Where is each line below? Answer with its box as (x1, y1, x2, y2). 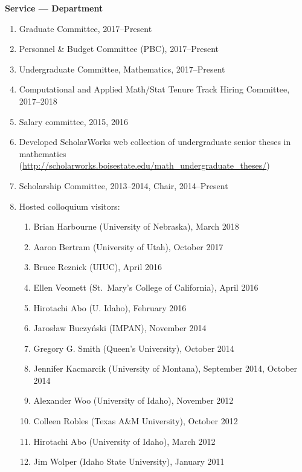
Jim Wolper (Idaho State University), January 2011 (33, 455, 225, 468)
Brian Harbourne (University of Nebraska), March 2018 (33, 220, 239, 233)
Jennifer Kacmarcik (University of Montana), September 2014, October (33, 362, 298, 375)
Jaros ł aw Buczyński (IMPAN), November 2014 (33, 322, 207, 334)
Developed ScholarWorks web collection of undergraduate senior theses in (19, 135, 291, 148)
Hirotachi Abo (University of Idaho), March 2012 (33, 435, 216, 447)
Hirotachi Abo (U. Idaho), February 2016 (33, 301, 187, 314)
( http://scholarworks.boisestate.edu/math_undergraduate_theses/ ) (19, 159, 270, 172)
